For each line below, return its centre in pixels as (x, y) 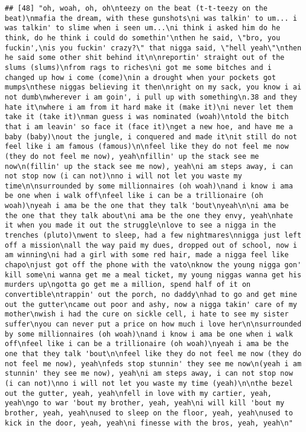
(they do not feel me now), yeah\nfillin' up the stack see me (132, 156)
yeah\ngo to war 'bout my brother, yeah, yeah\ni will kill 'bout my (145, 403)
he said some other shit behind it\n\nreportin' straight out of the (145, 58)
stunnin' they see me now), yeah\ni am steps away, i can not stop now (149, 374)
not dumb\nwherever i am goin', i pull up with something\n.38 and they (151, 97)
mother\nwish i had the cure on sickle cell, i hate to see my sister (147, 314)
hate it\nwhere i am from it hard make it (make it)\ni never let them (149, 107)
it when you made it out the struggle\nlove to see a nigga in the (141, 225)
